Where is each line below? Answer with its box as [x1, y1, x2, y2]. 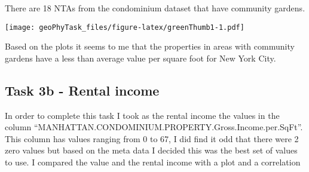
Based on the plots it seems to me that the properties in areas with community [5, 40, 295, 53]
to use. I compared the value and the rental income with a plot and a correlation [5, 156, 301, 168]
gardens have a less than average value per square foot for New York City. [5, 51, 276, 64]
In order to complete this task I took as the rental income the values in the [5, 109, 280, 121]
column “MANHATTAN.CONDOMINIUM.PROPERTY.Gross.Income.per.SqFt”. [5, 121, 303, 133]
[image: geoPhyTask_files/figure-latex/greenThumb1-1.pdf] [5, 23, 244, 32]
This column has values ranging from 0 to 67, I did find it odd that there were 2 [5, 132, 299, 145]
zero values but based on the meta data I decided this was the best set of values [5, 144, 298, 156]
